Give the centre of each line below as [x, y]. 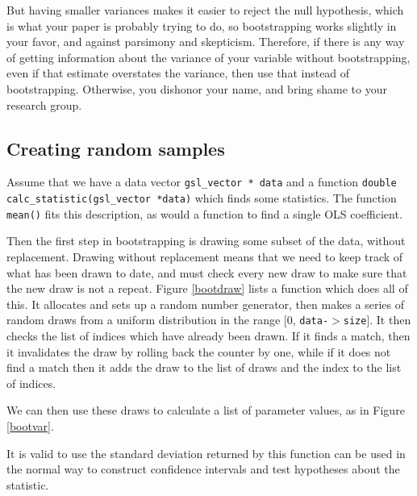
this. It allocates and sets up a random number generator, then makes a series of [206, 304]
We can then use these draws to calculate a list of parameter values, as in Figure [206, 410]
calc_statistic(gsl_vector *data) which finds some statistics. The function [202, 198]
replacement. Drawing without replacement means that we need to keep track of [205, 256]
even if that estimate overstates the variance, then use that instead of [178, 73]
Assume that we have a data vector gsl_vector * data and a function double [202, 182]
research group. [44, 104]
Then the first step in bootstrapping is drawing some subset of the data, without [206, 241]
